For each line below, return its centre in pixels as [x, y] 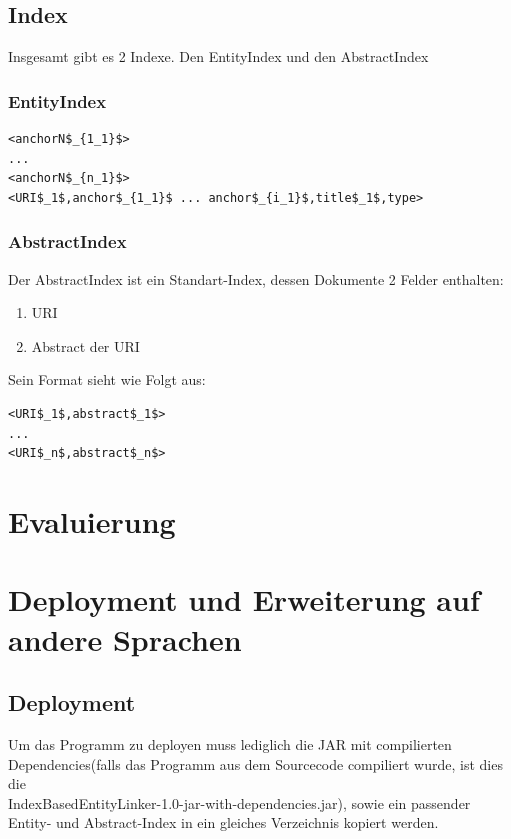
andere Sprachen [125, 638]
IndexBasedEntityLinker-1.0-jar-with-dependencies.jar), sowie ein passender [239, 802]
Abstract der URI [85, 345]
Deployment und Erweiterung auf [244, 599]
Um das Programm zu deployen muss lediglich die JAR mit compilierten [230, 743]
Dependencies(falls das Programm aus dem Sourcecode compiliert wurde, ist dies [255, 763]
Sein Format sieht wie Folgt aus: [107, 379]
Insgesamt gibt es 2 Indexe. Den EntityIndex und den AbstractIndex [218, 56]
